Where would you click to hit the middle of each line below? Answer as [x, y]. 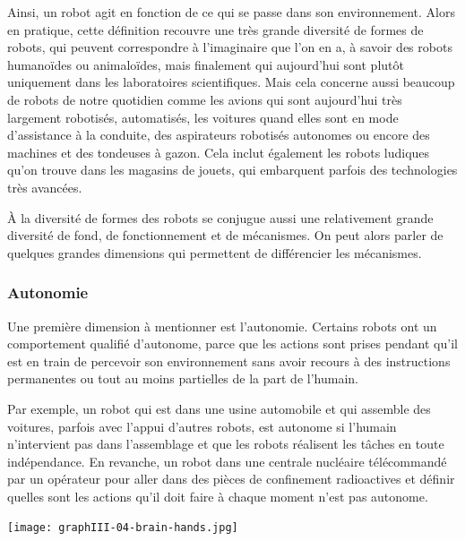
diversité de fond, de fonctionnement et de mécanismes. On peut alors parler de [225, 235]
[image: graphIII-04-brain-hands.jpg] [123, 528]
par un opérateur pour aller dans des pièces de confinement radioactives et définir [231, 479]
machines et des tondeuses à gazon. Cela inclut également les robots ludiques [219, 152]
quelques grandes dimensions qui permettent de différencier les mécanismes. [215, 252]
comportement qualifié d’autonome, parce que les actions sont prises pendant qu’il [232, 343]
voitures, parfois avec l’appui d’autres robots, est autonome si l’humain [202, 426]
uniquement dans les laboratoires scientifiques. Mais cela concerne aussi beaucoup [231, 82]
